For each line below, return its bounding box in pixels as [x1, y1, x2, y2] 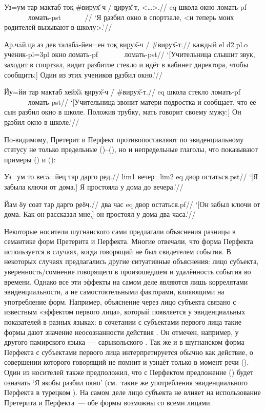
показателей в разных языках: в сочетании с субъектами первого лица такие [4, 316, 241, 327]
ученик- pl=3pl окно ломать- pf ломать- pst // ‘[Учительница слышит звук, [4, 49, 255, 60]
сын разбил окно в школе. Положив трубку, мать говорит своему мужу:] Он [4, 106, 241, 117]
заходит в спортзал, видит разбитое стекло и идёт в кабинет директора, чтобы [4, 59, 249, 69]
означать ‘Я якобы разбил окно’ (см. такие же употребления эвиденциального [4, 377, 248, 387]
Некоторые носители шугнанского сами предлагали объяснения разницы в [4, 226, 236, 236]
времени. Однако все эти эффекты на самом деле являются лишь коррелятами [4, 276, 248, 287]
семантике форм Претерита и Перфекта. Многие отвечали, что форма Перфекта [4, 236, 253, 247]
